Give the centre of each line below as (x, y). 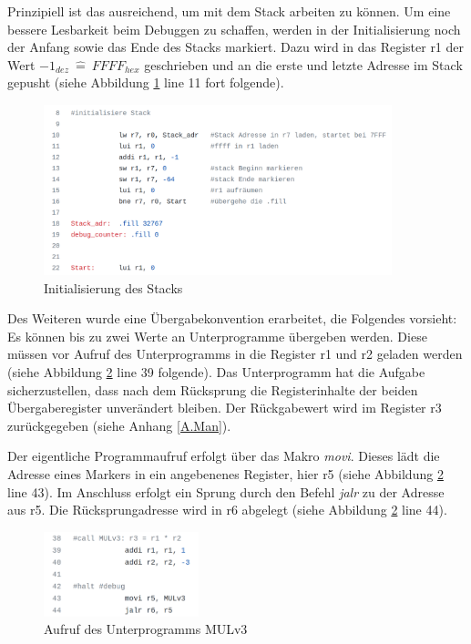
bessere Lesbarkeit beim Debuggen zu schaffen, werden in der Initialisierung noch (234, 29)
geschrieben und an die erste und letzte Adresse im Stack (303, 64)
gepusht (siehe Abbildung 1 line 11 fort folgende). (146, 82)
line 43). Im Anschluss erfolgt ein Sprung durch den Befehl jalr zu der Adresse (226, 491)
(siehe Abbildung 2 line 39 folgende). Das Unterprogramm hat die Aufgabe (216, 372)
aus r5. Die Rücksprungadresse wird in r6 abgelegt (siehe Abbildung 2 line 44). (227, 510)
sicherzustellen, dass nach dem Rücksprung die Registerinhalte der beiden (213, 389)
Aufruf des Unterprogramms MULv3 (146, 629)
